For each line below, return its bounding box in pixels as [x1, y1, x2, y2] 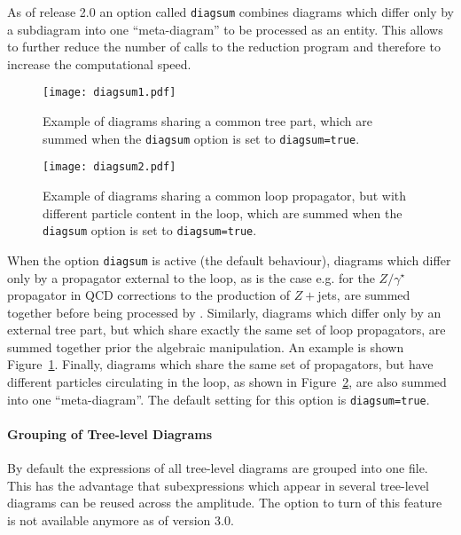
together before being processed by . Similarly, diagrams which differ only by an [7, 303, 441, 321]
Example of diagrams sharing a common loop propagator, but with [43, 186, 407, 204]
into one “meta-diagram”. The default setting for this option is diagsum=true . [7, 389, 430, 408]
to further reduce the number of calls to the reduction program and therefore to [7, 37, 441, 56]
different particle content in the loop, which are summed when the [43, 203, 402, 222]
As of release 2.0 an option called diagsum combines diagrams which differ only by [7, 3, 454, 20]
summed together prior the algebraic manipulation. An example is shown [7, 337, 404, 356]
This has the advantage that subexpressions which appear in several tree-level [7, 476, 429, 494]
